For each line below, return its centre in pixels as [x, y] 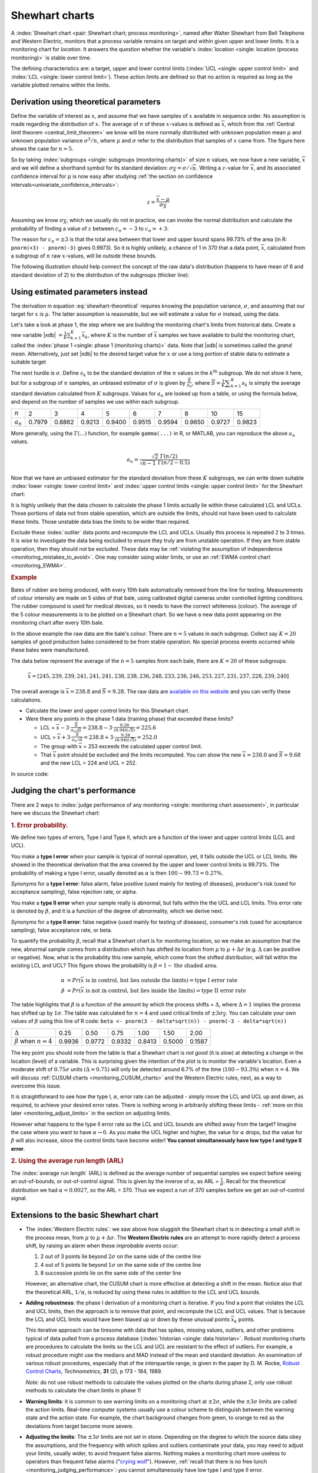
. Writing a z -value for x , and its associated [249, 168]
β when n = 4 [33, 1041]
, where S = [206, 382]
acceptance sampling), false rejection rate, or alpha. [74, 892]
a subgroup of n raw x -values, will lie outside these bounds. [84, 256]
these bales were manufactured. [50, 650]
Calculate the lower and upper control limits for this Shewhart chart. [108, 711]
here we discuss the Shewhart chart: [55, 813]
